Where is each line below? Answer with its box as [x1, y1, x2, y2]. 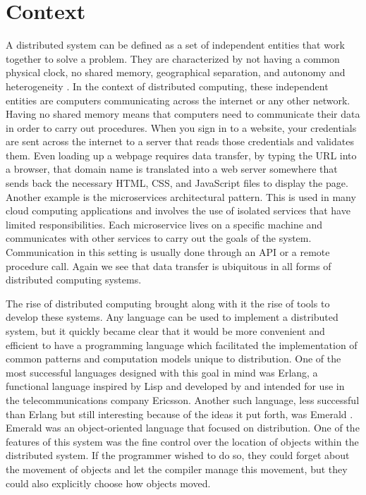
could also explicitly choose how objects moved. [6, 475, 211, 490]
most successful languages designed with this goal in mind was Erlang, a [6, 365, 318, 379]
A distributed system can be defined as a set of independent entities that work [6, 37, 345, 52]
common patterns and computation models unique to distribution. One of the [6, 351, 341, 366]
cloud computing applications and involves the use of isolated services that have [6, 203, 350, 218]
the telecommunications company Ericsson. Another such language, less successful [6, 392, 360, 407]
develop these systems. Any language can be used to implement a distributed [6, 310, 338, 324]
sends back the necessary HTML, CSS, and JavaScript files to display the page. [6, 176, 348, 190]
